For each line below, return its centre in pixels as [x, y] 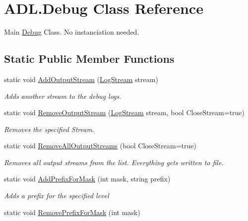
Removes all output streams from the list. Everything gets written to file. [114, 162]
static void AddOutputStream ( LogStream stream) [81, 79]
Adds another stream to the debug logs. [63, 96]
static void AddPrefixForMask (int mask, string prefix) [87, 179]
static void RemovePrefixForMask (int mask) [72, 212]
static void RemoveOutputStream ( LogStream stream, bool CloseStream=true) [124, 112]
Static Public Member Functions [89, 59]
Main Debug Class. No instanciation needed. [72, 32]
